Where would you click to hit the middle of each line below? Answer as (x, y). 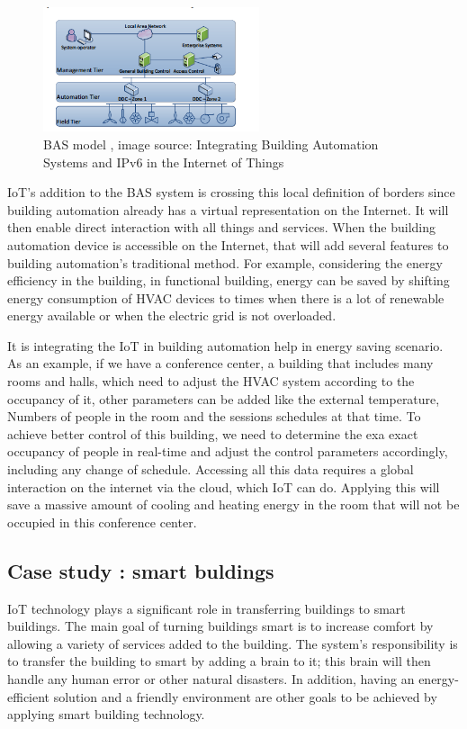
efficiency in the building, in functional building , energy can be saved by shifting (229, 280)
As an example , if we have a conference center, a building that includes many (220, 363)
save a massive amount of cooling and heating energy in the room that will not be (233, 504)
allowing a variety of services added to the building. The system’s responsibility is (233, 643)
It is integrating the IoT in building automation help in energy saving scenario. (225, 345)
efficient (29, 696)
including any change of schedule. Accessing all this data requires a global (211, 469)
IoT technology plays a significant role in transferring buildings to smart (207, 608)
